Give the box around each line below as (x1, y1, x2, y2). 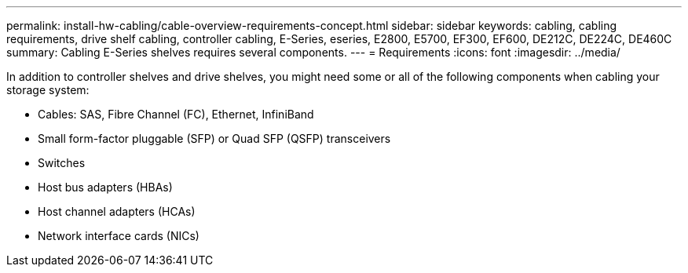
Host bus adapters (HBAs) (38, 180, 173, 194)
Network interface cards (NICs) (38, 229, 199, 242)
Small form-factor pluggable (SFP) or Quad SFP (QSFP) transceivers (38, 132, 391, 145)
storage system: (6, 83, 90, 96)
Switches (38, 156, 86, 169)
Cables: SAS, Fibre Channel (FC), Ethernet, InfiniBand (38, 107, 314, 121)
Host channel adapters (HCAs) (38, 205, 196, 218)
